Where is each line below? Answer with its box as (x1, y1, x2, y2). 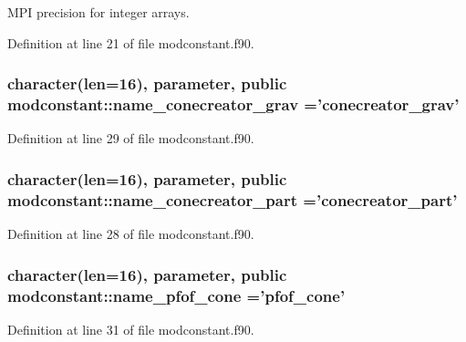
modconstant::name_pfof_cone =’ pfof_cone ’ (7, 284, 346, 306)
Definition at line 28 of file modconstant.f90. (7, 224, 254, 244)
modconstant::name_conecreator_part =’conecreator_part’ (7, 188, 458, 211)
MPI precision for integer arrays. (7, 3, 190, 21)
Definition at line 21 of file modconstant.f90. (7, 33, 254, 52)
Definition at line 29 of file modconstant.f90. (7, 129, 254, 148)
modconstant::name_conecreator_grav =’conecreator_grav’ (7, 93, 460, 116)
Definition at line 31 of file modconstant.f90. (7, 319, 254, 338)
